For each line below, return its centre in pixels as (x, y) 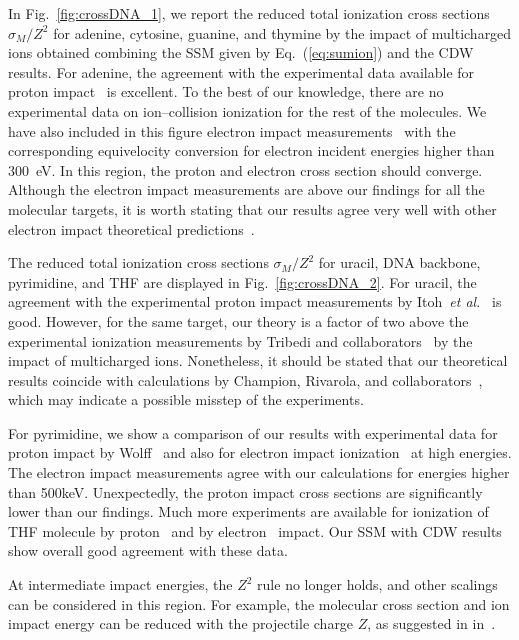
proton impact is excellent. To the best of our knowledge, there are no (226, 91)
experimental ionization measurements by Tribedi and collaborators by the (240, 340)
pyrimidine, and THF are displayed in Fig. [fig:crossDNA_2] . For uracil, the (242, 281)
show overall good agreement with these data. (148, 550)
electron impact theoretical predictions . (131, 228)
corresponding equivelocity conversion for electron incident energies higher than (251, 150)
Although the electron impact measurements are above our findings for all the (246, 189)
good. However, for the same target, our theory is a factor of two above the (238, 320)
